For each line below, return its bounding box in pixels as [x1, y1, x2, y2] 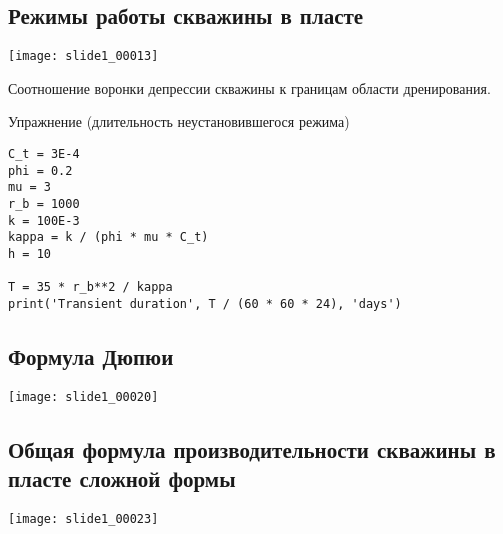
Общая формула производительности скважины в [8, 433, 496, 464]
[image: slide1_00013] [8, 49, 159, 64]
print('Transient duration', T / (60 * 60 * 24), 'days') [8, 296, 402, 311]
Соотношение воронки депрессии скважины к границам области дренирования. [8, 77, 491, 98]
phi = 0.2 [8, 163, 73, 178]
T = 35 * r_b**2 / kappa [8, 280, 173, 295]
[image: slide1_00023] [8, 512, 159, 527]
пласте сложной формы [8, 463, 236, 494]
